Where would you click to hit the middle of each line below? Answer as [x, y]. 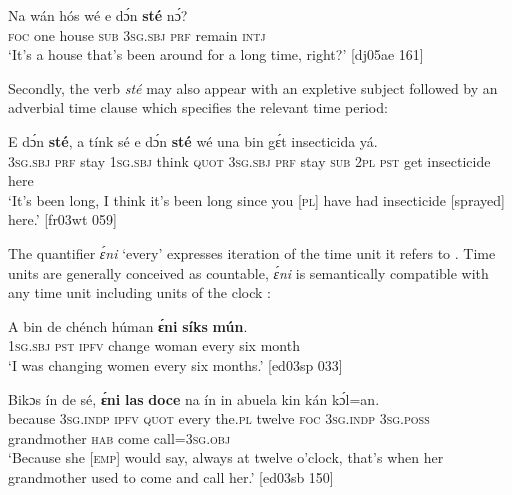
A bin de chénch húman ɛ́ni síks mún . [128, 325]
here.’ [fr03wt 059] [62, 219]
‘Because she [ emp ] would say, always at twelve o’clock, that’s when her [226, 457]
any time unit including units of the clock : [139, 292]
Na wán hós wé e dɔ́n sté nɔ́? [98, 15]
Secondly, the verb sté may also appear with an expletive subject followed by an [253, 87]
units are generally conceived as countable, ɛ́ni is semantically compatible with [248, 272]
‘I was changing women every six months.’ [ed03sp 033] [175, 364]
